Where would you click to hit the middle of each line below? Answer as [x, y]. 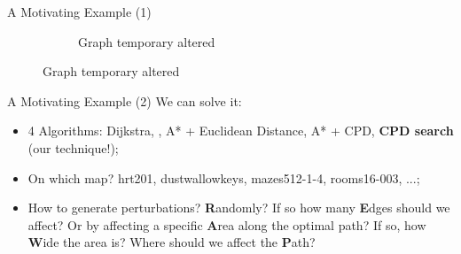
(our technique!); [73, 147]
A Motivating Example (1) [79, 12]
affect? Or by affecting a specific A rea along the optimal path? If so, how [227, 224]
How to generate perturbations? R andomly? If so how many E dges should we [239, 208]
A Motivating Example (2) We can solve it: [125, 100]
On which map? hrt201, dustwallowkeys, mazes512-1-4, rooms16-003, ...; [224, 177]
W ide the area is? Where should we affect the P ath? [172, 242]
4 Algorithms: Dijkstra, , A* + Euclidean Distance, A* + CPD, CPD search [241, 131]
